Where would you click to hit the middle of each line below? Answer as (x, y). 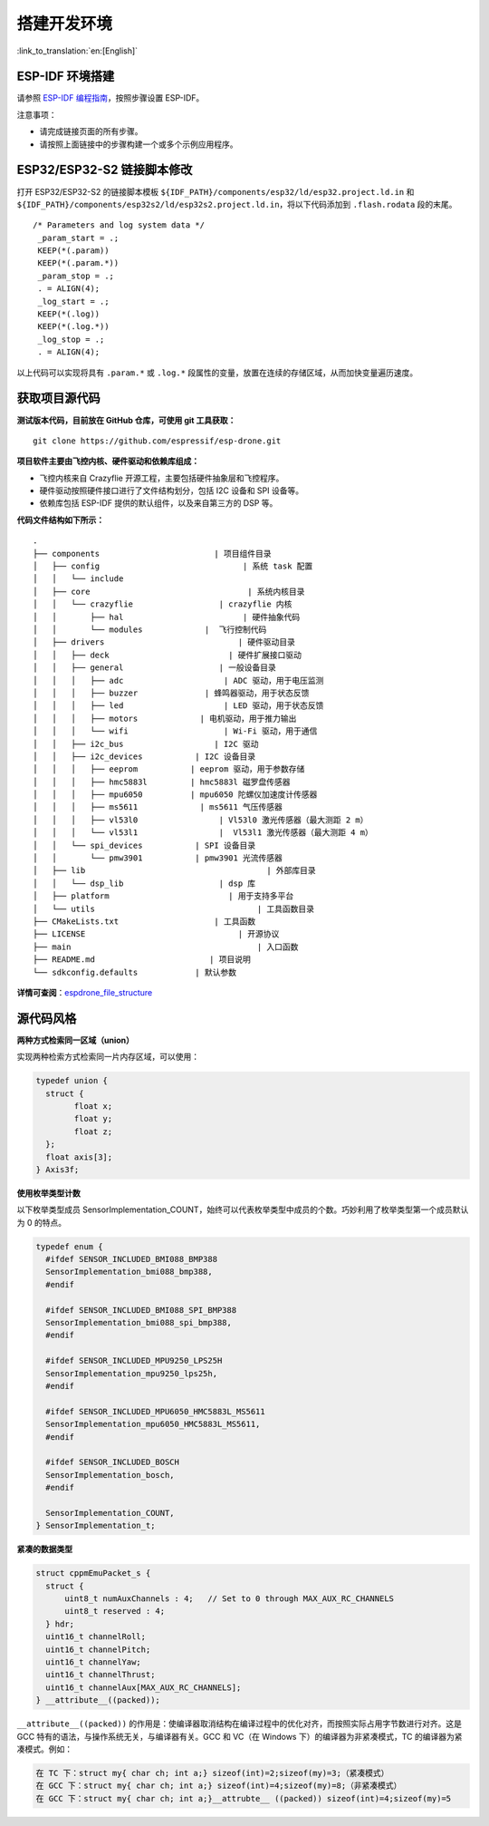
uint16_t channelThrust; (101, 1675)
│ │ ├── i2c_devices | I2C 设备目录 (144, 756)
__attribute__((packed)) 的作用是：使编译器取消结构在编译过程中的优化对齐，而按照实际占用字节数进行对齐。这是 (239, 1724)
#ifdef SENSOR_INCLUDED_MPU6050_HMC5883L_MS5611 (156, 1411)
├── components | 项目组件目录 (152, 554)
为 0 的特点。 (42, 1222)
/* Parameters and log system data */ (119, 225)
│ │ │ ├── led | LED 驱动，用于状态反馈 (178, 706)
